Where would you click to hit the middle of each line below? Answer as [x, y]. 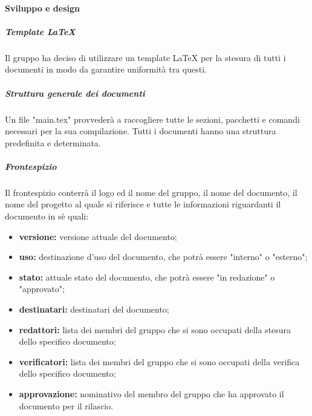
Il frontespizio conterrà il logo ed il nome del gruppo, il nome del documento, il [151, 192]
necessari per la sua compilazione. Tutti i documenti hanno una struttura [141, 131]
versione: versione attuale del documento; [98, 236]
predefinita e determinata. [53, 142]
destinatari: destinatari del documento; [94, 309]
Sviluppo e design [42, 8]
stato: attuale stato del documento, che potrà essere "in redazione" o [147, 277]
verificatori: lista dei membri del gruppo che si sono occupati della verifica [159, 361]
